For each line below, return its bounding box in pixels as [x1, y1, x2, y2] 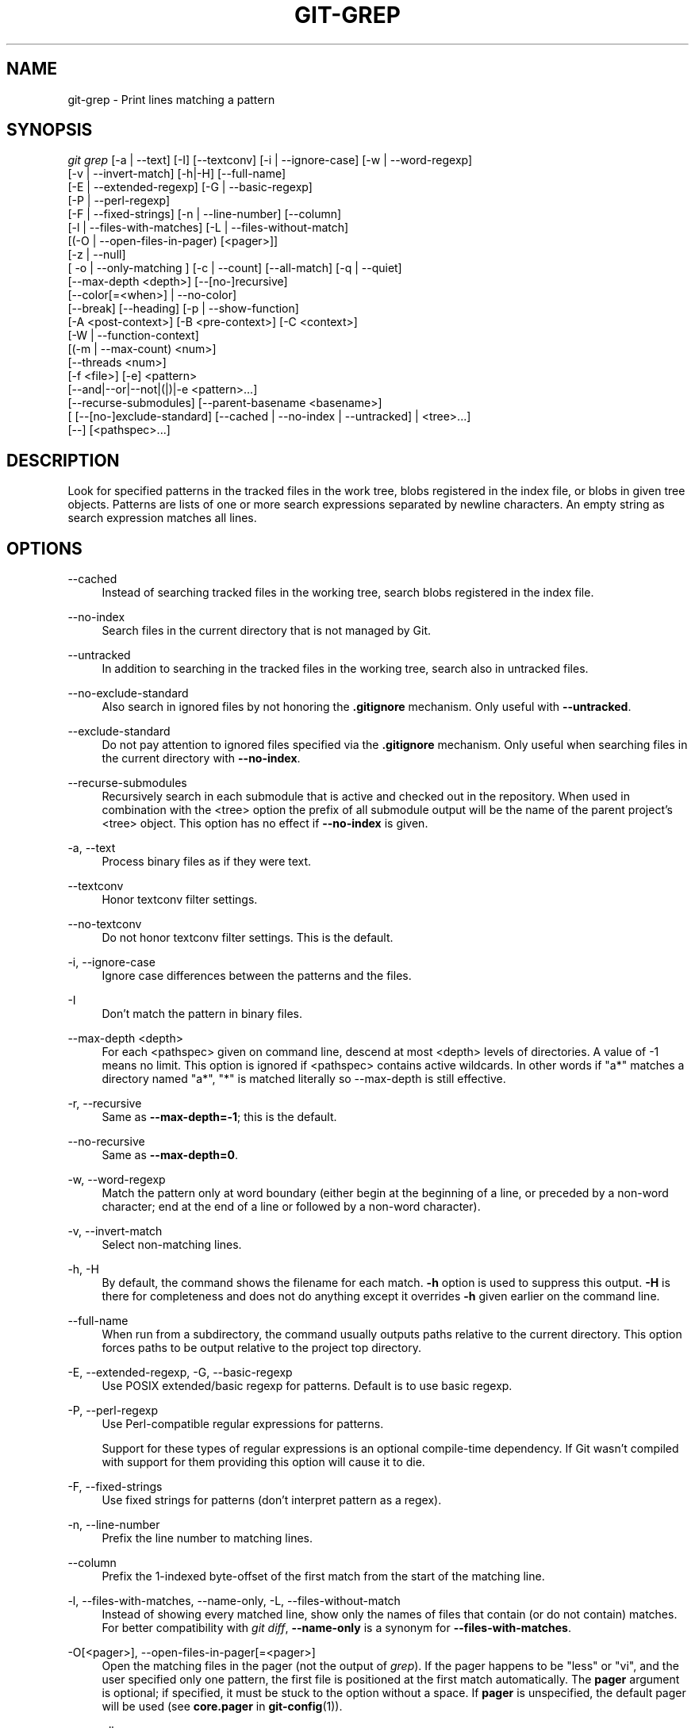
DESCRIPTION [6, 450, 120, 470]
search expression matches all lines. [67, 511, 257, 525]
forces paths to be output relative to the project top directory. [102, 1341, 421, 1355]
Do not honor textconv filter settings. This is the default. [102, 931, 394, 945]
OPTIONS [6, 538, 83, 559]
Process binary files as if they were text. [102, 854, 312, 869]
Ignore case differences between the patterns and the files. [102, 969, 412, 983]
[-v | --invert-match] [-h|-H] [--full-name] [67, 167, 286, 181]
